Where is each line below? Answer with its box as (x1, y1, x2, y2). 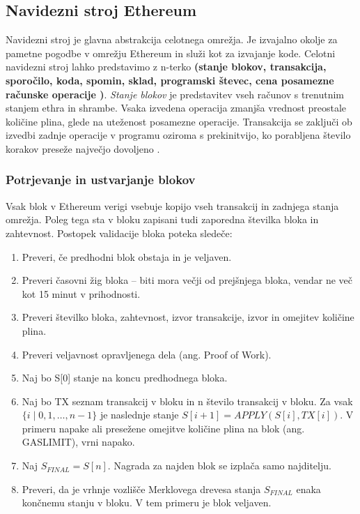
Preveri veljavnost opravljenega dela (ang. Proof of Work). (22, 347, 272, 361)
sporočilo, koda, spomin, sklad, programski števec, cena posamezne (6, 73, 334, 87)
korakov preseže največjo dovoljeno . (6, 141, 160, 156)
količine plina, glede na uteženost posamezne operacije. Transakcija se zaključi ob (6, 114, 352, 128)
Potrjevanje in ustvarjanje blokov (6, 171, 196, 188)
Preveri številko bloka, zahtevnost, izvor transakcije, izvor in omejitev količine (22, 310, 354, 324)
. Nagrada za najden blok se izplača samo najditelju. (107, 458, 331, 473)
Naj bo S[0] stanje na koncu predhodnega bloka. (22, 370, 228, 385)
